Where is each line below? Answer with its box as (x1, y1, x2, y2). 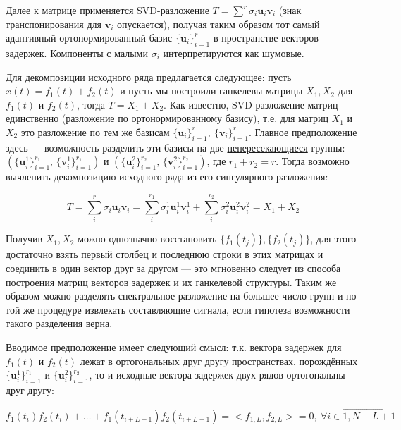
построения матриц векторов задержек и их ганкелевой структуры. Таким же (6, 274, 337, 289)
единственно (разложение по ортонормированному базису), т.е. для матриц (6, 111, 328, 125)
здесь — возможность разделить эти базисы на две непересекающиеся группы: (6, 140, 345, 154)
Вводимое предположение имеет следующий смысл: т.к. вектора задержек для (6, 340, 342, 355)
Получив (6, 231, 43, 246)
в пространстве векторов (213, 30, 319, 45)
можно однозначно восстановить (78, 231, 217, 246)
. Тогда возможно (276, 154, 350, 168)
